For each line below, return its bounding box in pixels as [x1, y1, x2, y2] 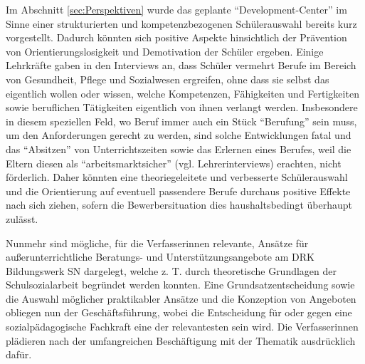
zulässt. [6, 211, 38, 226]
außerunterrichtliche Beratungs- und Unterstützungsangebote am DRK [6, 249, 314, 264]
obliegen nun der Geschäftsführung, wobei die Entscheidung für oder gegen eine [6, 305, 352, 320]
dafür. [6, 347, 32, 362]
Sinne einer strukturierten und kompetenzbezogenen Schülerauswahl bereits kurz [6, 16, 357, 31]
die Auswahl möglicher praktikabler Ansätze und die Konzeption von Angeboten [6, 291, 356, 306]
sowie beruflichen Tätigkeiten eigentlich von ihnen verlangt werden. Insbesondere [6, 100, 358, 115]
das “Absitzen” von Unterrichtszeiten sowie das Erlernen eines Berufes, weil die [6, 141, 351, 156]
